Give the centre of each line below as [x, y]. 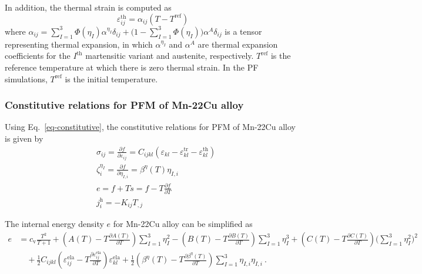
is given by [24, 138]
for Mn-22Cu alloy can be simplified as [183, 224]
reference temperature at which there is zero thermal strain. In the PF [132, 67]
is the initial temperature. [111, 78]
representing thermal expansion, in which [79, 44]
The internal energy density [54, 224]
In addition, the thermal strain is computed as [88, 7]
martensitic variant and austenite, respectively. [170, 56]
